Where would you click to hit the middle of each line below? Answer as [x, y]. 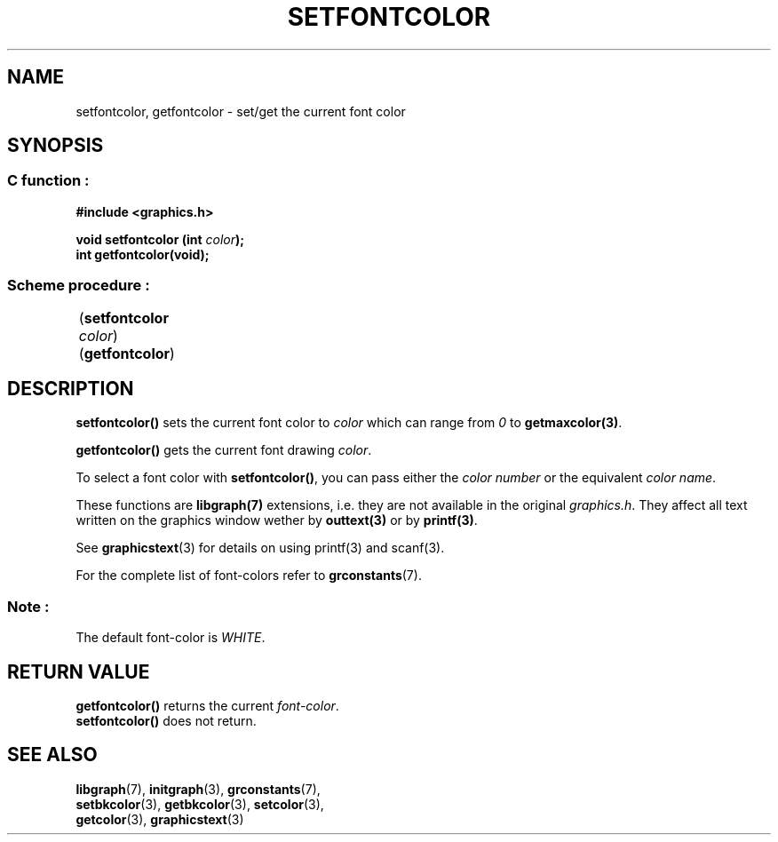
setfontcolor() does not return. [166, 721]
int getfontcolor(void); [143, 254]
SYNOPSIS [56, 146]
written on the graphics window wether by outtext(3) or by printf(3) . [277, 520]
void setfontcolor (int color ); [160, 239]
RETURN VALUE [79, 671]
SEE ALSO [52, 755]
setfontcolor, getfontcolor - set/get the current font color [241, 111]
